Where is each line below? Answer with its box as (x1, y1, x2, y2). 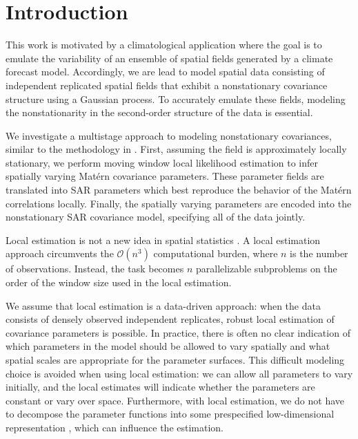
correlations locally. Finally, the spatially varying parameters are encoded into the (6, 196, 352, 210)
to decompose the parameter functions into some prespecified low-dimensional (6, 407, 335, 421)
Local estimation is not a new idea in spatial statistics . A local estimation (6, 232, 321, 247)
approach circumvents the (6, 246, 114, 261)
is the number (290, 246, 348, 261)
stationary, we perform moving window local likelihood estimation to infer (6, 155, 319, 169)
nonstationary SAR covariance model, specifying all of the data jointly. (6, 209, 306, 224)
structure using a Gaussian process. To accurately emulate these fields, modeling (6, 91, 346, 106)
